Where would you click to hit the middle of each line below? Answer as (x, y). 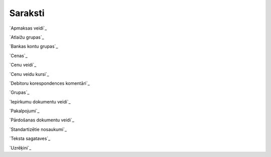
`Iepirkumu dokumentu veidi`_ (40, 102)
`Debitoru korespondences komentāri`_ (49, 83)
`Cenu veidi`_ (23, 65)
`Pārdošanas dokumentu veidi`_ (42, 120)
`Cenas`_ (18, 56)
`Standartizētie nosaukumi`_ (38, 129)
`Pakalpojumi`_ (24, 111)
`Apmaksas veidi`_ (28, 28)
